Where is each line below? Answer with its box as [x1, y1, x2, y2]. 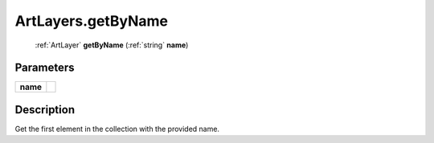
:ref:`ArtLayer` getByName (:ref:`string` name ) [35, 40, 189, 50]
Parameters [14, 61, 75, 75]
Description [14, 103, 76, 116]
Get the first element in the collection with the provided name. [14, 124, 220, 133]
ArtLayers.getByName [14, 12, 169, 30]
